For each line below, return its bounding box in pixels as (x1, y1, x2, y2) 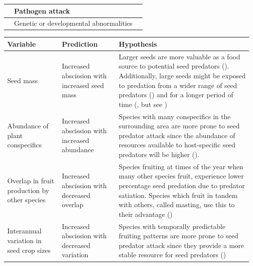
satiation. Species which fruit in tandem (119, 190, 238, 200)
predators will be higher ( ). (119, 149, 199, 159)
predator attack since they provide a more (119, 240, 244, 250)
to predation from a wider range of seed (119, 80, 237, 90)
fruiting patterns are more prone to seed (119, 231, 238, 241)
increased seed (62, 80, 104, 90)
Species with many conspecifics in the (119, 111, 231, 121)
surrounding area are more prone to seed (119, 121, 240, 131)
